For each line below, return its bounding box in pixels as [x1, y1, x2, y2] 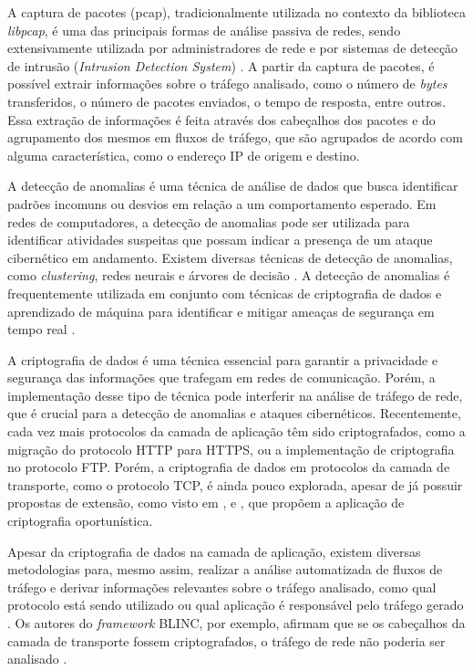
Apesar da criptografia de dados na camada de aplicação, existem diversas [7, 541, 421, 561]
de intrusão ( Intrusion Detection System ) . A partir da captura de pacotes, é [7, 56, 435, 75]
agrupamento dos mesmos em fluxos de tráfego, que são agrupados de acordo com [7, 128, 463, 147]
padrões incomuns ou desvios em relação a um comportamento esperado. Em [7, 194, 437, 213]
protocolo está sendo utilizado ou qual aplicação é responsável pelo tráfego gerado [7, 595, 464, 614]
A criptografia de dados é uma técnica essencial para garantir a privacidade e [7, 350, 438, 369]
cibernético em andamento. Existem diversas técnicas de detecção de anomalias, [7, 247, 453, 267]
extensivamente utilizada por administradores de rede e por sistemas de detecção [7, 38, 458, 58]
